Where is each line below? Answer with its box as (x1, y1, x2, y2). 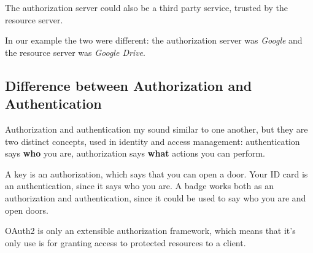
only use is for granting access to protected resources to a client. (5, 236, 246, 249)
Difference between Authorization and (5, 76, 252, 95)
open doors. (5, 203, 48, 216)
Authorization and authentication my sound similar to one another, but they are (5, 122, 308, 135)
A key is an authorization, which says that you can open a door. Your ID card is (5, 167, 308, 180)
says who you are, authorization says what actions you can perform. (5, 147, 265, 160)
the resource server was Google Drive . (5, 45, 145, 58)
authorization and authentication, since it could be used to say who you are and (5, 191, 306, 204)
